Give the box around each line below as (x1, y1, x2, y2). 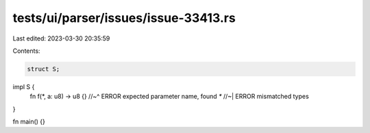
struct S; (27, 65, 60, 73)
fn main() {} (12, 117, 46, 126)
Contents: (12, 47, 40, 55)
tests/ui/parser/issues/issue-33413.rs (12, 10, 236, 25)
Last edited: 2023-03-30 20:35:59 (12, 34, 110, 43)
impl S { (12, 82, 35, 90)
